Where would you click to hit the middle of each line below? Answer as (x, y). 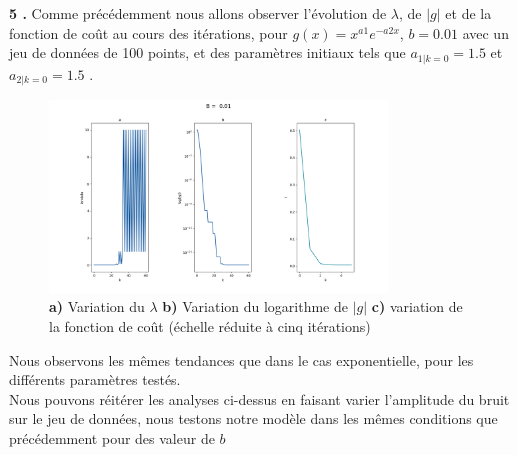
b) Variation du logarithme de (255, 306)
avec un (485, 32)
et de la (468, 13)
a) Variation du (97, 306)
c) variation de (417, 306)
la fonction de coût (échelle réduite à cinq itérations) (210, 326)
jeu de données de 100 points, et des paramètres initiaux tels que (207, 52)
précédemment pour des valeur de (112, 438)
